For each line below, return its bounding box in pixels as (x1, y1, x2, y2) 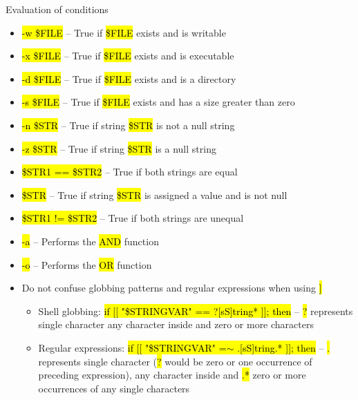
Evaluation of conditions (6, 2, 109, 16)
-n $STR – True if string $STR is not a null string (21, 117, 235, 132)
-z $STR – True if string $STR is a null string (21, 141, 216, 155)
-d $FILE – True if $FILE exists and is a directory (21, 71, 236, 86)
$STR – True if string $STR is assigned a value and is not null (21, 187, 288, 202)
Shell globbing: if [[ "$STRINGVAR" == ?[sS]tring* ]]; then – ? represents (38, 303, 353, 318)
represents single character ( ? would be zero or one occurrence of (38, 354, 312, 368)
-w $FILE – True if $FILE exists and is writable (21, 25, 226, 39)
